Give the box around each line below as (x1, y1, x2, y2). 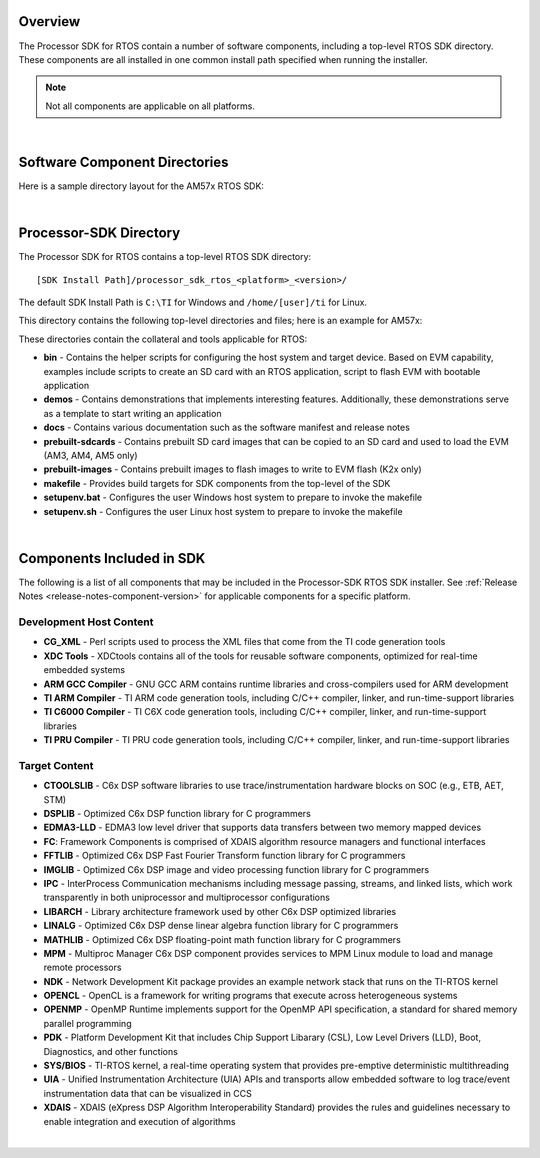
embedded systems (43, 664, 125, 676)
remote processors (43, 961, 122, 974)
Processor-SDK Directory (18, 225, 181, 242)
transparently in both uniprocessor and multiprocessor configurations (43, 891, 330, 904)
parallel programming (43, 1017, 132, 1029)
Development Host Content (18, 615, 154, 629)
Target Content (18, 758, 94, 772)
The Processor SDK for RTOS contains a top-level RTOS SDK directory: (18, 251, 312, 263)
